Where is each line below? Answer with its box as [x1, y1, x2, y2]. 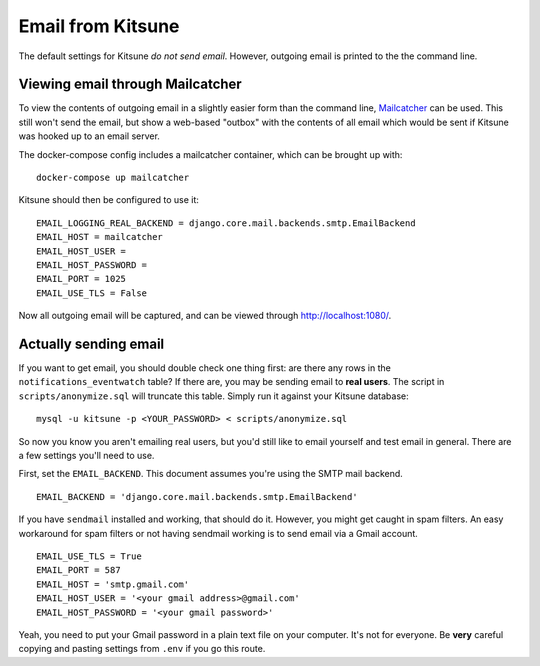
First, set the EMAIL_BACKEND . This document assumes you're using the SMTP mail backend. [18, 468, 404, 480]
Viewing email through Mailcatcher [18, 76, 242, 93]
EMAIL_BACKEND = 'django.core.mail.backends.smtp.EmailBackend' [36, 491, 359, 502]
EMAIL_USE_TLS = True [36, 550, 142, 562]
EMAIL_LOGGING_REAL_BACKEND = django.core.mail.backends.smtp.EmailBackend [36, 217, 416, 229]
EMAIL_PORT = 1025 [36, 273, 127, 285]
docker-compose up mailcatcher [36, 172, 190, 184]
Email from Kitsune [18, 15, 180, 37]
